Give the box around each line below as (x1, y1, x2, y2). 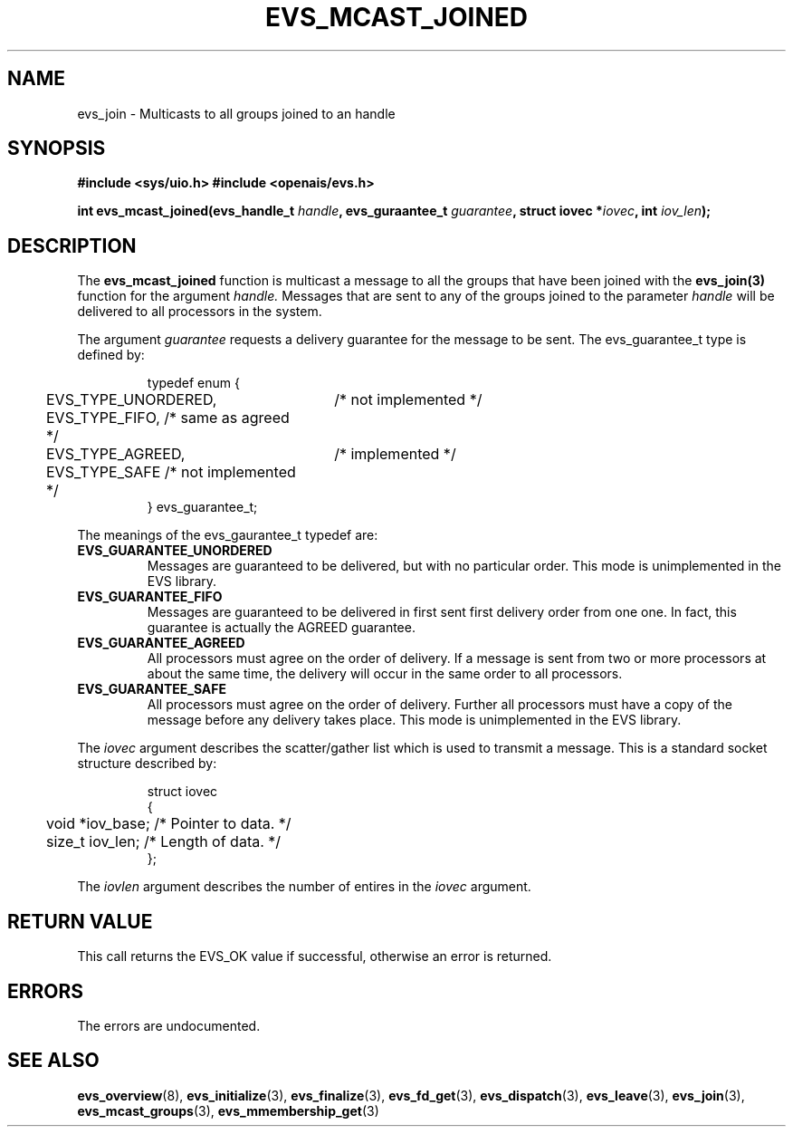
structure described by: (77, 755, 217, 772)
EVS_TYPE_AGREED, (46, 445, 186, 464)
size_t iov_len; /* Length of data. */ (46, 832, 282, 851)
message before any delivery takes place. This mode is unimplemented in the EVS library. (147, 712, 682, 728)
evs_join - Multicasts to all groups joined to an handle (77, 105, 396, 121)
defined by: (77, 347, 145, 363)
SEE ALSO (7, 1049, 100, 1072)
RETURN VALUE (7, 909, 153, 933)
